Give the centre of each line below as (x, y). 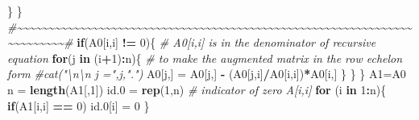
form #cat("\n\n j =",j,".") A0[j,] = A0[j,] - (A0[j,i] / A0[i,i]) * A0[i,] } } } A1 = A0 (207, 74)
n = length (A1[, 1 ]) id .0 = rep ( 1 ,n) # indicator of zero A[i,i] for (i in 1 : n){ (197, 89)
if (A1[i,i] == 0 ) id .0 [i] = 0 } (79, 105)
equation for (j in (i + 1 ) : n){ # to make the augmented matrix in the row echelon (205, 58)
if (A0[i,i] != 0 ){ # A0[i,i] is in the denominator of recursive (226, 42)
